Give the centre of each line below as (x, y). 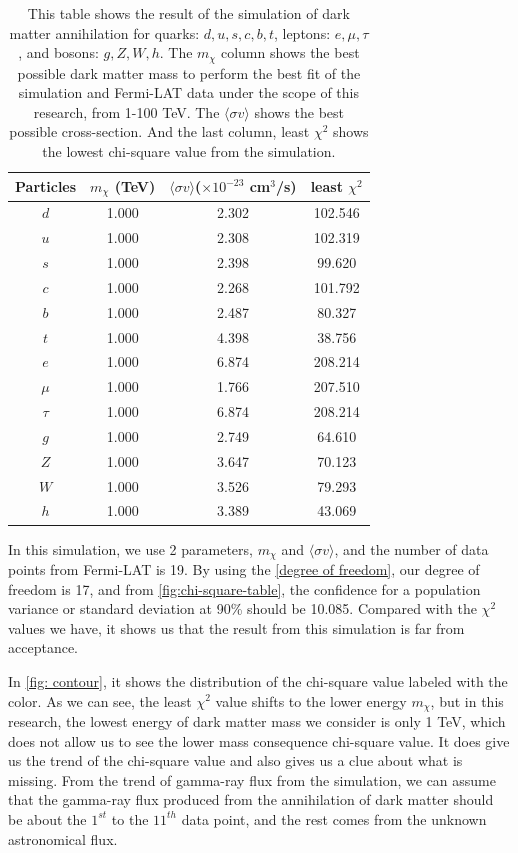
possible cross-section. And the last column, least (159, 131)
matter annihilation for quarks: (104, 32)
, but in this (467, 700)
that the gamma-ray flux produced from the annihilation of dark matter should (251, 799)
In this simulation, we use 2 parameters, (130, 548)
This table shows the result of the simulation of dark (188, 13)
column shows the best (290, 52)
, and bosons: (58, 52)
